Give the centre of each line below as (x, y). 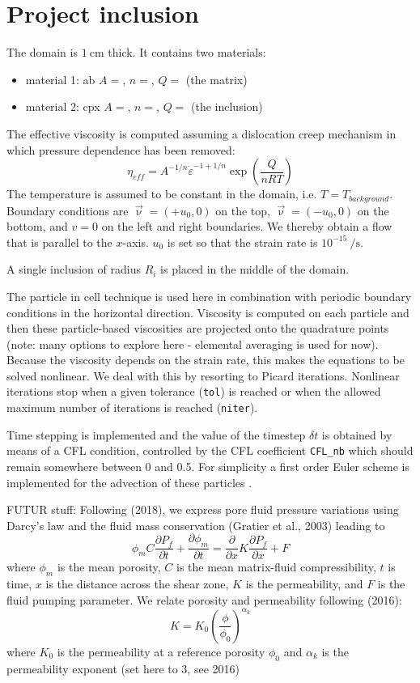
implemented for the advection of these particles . (129, 482)
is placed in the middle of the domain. (255, 269)
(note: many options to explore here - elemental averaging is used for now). (193, 344)
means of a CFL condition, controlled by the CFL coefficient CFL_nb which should (210, 450)
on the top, (243, 210)
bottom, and (37, 226)
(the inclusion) (227, 106)
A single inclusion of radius (74, 269)
